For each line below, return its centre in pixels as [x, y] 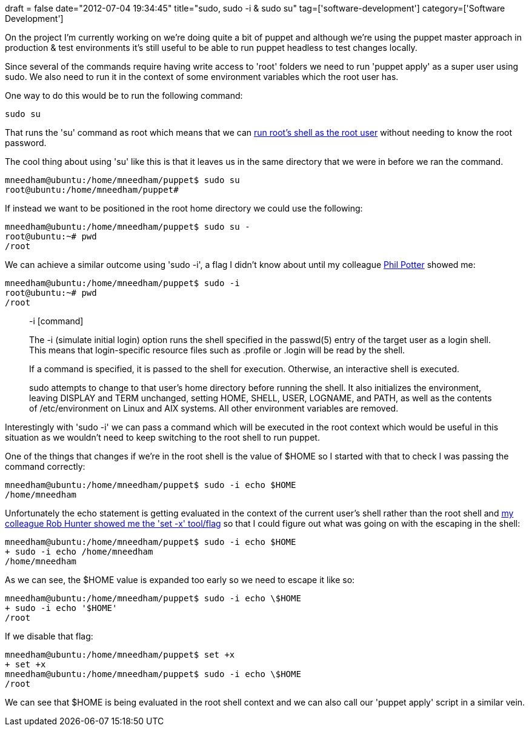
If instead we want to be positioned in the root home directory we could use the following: [184, 208]
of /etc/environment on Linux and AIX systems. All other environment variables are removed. [214, 408]
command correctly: [45, 466]
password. [26, 143]
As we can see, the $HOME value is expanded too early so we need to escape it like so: [180, 580]
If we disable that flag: [49, 636]
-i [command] [56, 321]
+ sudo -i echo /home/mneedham [79, 552]
